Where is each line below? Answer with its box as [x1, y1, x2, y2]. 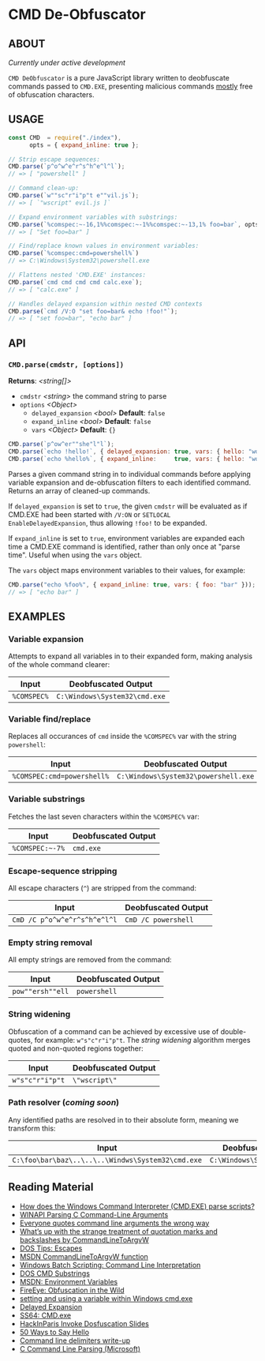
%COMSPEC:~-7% [12, 843, 65, 853]
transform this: [8, 1123, 56, 1133]
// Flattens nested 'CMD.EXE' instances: [8, 271, 147, 279]
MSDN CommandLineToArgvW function [19, 1251, 148, 1261]
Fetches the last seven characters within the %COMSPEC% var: [8, 812, 200, 821]
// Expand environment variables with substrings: [8, 213, 178, 221]
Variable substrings [8, 793, 85, 804]
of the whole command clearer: [8, 660, 110, 669]
